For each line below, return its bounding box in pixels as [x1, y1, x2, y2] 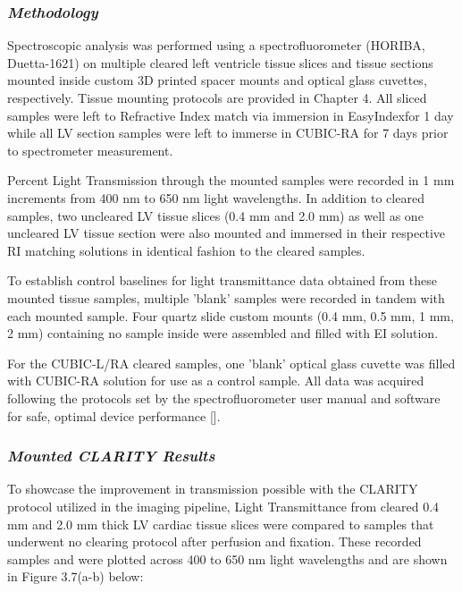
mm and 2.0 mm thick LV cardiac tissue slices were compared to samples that [7, 514, 434, 533]
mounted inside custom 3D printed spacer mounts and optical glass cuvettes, [7, 71, 427, 89]
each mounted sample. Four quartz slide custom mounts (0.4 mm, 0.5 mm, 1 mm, [7, 306, 454, 325]
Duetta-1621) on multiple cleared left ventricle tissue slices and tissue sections [7, 53, 433, 72]
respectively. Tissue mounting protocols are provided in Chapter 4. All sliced [7, 89, 427, 106]
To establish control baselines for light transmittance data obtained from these [7, 271, 437, 290]
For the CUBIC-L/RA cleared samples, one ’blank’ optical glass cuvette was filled [7, 353, 456, 372]
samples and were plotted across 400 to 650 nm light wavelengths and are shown [7, 549, 448, 568]
